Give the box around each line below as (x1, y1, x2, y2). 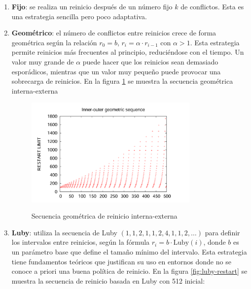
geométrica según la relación (11, 37, 97, 47)
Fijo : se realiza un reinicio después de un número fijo (11, 1, 173, 11)
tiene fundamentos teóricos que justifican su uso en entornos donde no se (11, 256, 231, 266)
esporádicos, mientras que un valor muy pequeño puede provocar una (11, 66, 221, 76)
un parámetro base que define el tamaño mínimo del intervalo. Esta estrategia (11, 247, 247, 257)
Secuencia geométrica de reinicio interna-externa (31, 211, 178, 221)
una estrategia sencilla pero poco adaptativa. (11, 11, 147, 21)
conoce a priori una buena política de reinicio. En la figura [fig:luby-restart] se (11, 266, 248, 276)
